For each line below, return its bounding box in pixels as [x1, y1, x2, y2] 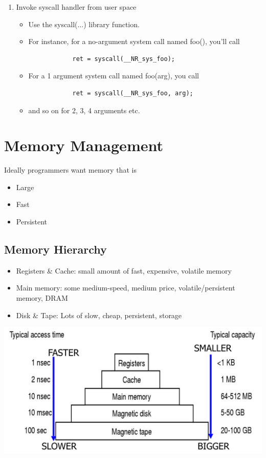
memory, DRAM [16, 293, 68, 303]
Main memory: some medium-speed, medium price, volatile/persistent [16, 282, 235, 293]
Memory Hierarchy [4, 241, 107, 257]
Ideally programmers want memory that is [4, 164, 137, 175]
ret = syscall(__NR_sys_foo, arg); [72, 89, 193, 97]
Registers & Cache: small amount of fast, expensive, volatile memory [16, 265, 232, 276]
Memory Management [4, 135, 163, 156]
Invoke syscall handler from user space [16, 2, 137, 12]
